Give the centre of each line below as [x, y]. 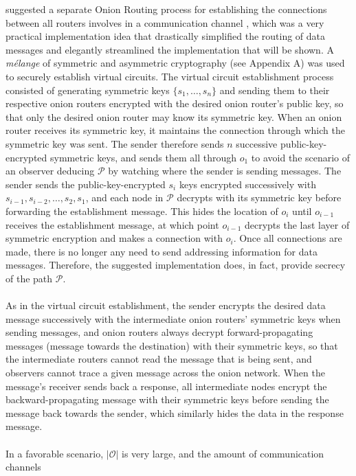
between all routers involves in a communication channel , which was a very [165, 22]
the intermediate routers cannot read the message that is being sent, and [159, 359]
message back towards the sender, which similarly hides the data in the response [175, 412]
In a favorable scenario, [55, 453]
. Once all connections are [288, 238]
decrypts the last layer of [297, 224]
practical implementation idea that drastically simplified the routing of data [166, 36]
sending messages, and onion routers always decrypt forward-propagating [159, 332]
